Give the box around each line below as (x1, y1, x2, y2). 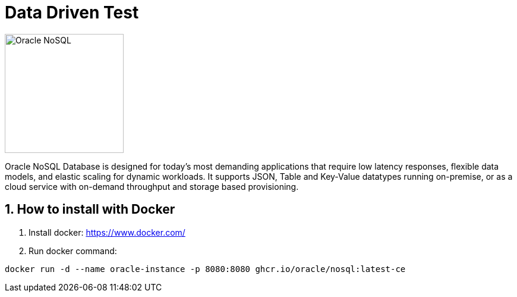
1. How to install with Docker (5, 202, 175, 217)
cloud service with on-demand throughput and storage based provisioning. (5, 181, 299, 192)
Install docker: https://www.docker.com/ (29, 227, 185, 237)
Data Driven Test (5, 2, 139, 23)
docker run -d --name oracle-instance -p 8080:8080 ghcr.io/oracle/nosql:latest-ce (5, 264, 406, 274)
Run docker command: (29, 245, 117, 256)
